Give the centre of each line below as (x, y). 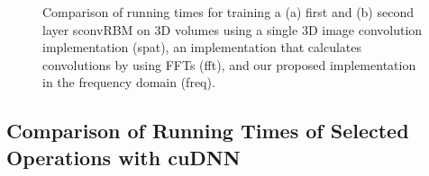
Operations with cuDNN (123, 157)
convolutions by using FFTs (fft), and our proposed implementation (229, 64)
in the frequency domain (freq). (129, 82)
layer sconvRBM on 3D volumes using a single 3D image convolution (233, 29)
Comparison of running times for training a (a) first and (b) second (228, 12)
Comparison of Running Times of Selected (208, 131)
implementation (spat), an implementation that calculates (202, 47)
